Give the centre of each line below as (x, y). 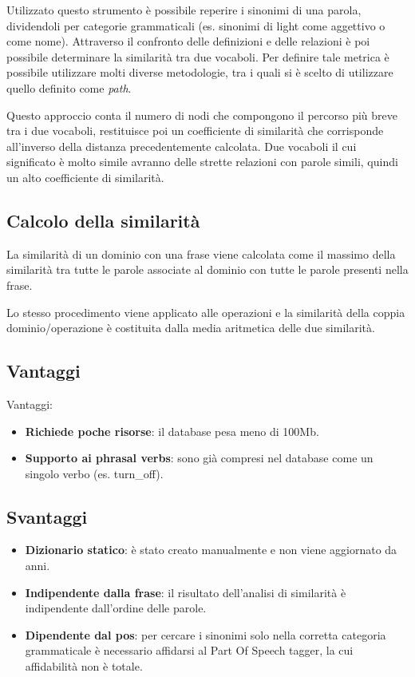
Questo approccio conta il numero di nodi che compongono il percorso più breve (202, 115)
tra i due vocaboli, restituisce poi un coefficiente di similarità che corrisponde (195, 131)
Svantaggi (47, 516)
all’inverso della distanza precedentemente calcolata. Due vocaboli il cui (182, 146)
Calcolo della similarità (103, 220)
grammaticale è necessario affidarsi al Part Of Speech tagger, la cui (189, 650)
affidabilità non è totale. (84, 666)
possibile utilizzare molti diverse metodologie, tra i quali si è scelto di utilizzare (200, 72)
